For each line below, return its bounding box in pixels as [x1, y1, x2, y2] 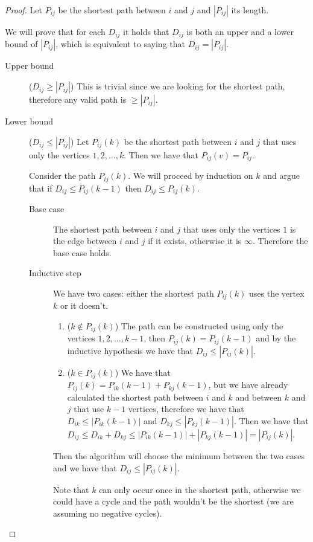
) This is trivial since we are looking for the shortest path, [70, 80, 285, 92]
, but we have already [208, 378, 288, 391]
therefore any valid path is [29, 93, 127, 106]
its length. [231, 4, 269, 16]
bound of [5, 37, 38, 50]
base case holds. [53, 246, 112, 259]
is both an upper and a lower [186, 25, 294, 37]
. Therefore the [253, 234, 308, 247]
